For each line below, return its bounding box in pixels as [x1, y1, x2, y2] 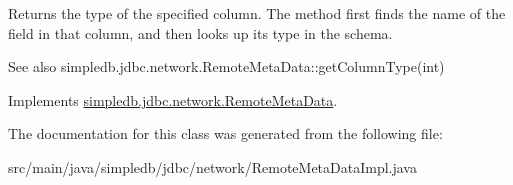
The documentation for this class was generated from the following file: [8, 123, 443, 144]
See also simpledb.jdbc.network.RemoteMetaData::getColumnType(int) [8, 56, 445, 77]
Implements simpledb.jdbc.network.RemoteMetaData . [8, 89, 338, 110]
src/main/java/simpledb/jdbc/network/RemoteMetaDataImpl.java [8, 156, 417, 177]
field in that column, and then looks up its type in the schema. [8, 22, 393, 43]
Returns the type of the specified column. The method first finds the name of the [8, 3, 506, 23]
